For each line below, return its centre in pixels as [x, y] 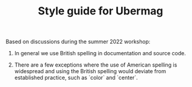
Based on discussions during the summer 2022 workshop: [78, 42]
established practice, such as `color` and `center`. [76, 78]
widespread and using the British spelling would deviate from [90, 71]
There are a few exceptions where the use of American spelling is [96, 65]
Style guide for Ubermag [101, 11]
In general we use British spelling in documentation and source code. [100, 53]
